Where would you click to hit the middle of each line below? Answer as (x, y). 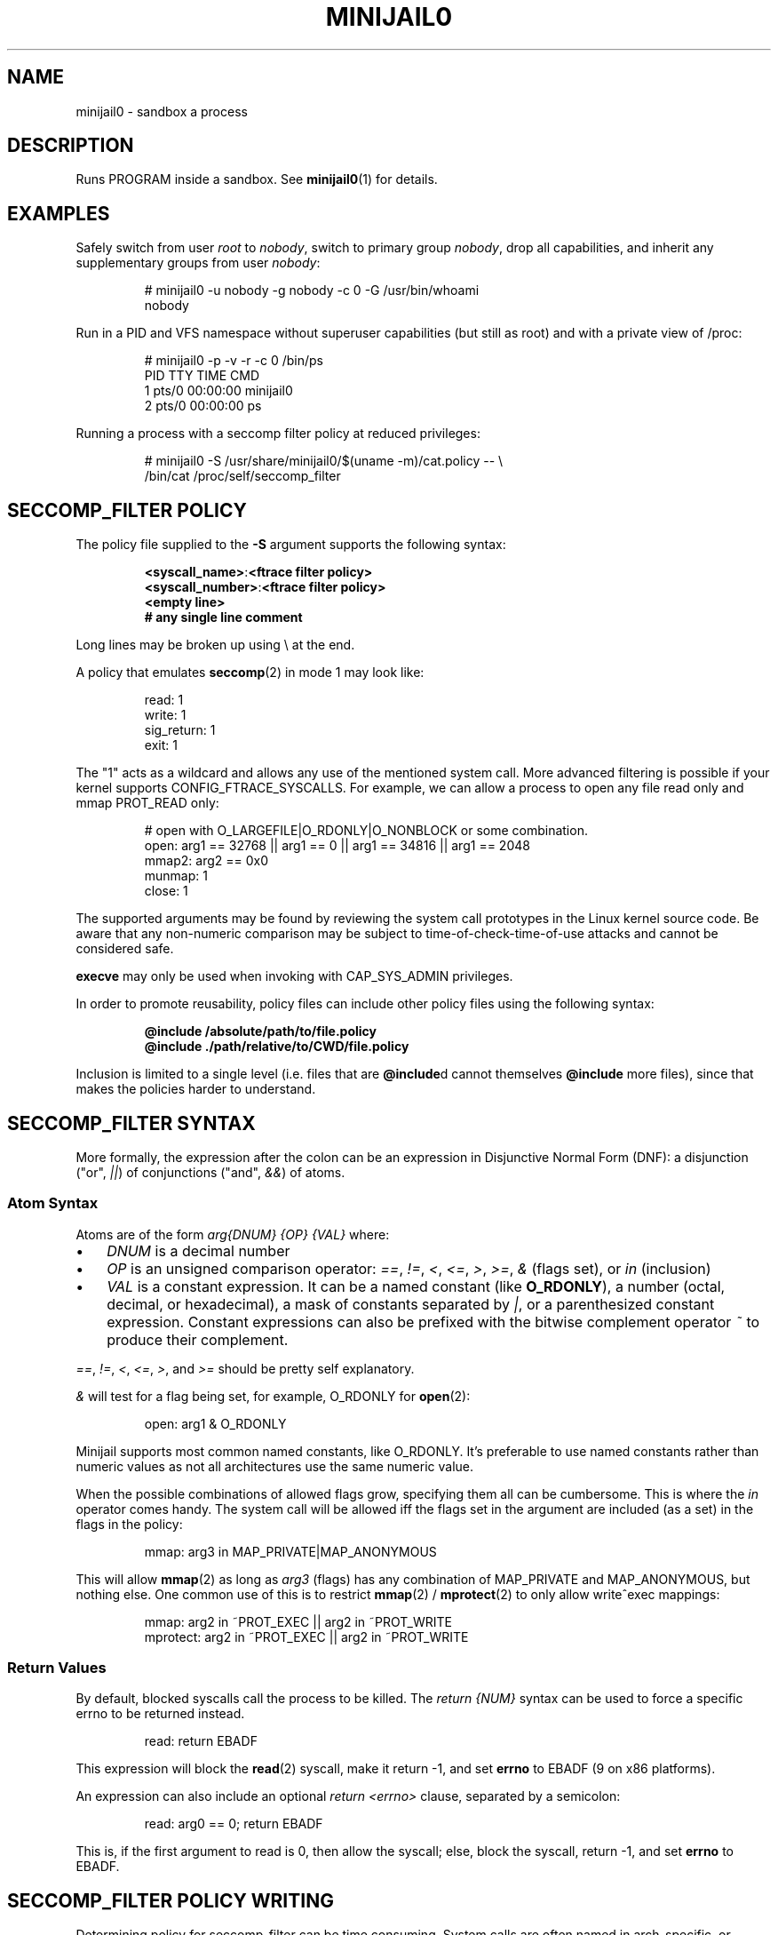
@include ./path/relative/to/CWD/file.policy (277, 1047)
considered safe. (125, 949)
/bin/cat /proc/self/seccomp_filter (242, 476)
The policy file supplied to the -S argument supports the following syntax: (291, 545)
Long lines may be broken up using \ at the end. (215, 645)
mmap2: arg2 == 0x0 (206, 861)
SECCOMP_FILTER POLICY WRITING (171, 1900)
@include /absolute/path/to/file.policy (260, 1031)
